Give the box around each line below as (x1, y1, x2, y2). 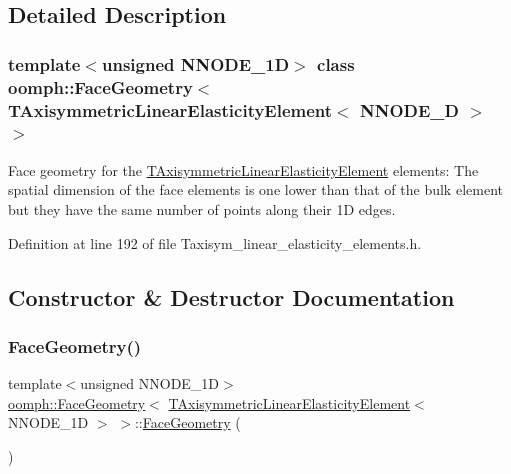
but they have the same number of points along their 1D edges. (8, 198, 396, 219)
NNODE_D (359, 97, 459, 122)
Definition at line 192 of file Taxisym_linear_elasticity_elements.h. (8, 232, 422, 253)
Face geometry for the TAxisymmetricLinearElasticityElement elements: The (8, 159, 479, 180)
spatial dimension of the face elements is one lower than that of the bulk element (8, 179, 503, 200)
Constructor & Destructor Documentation (8, 281, 455, 312)
